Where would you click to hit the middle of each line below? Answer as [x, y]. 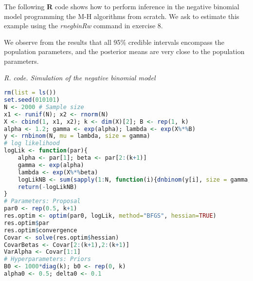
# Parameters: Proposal [42, 201]
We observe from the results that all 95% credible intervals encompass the [114, 42]
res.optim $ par [27, 223]
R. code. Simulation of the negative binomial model [80, 77]
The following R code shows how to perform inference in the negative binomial [122, 6]
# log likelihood [32, 143]
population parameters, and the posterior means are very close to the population [124, 51]
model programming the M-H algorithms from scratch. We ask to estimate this [122, 16]
